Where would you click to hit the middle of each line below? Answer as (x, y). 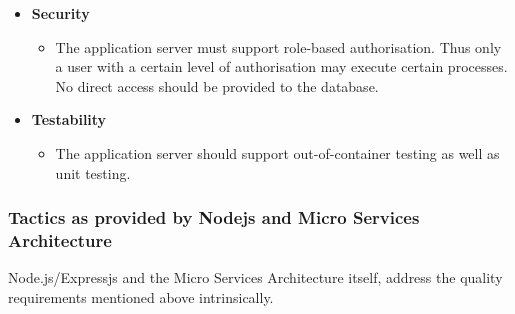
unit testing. (93, 172)
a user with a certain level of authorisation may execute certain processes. (281, 66)
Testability (69, 119)
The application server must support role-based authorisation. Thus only (278, 46)
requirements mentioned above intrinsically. (141, 296)
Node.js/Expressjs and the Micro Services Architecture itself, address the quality (255, 277)
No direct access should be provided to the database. (217, 85)
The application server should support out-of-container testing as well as (277, 152)
